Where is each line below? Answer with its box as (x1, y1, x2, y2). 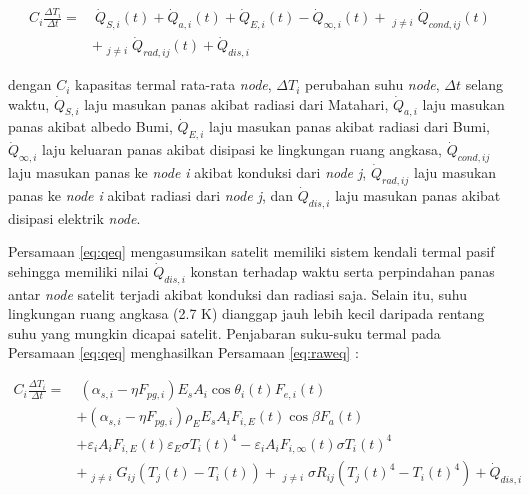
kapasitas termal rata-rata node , (75, 74, 272, 95)
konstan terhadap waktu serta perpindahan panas (190, 260, 495, 281)
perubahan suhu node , (305, 74, 440, 95)
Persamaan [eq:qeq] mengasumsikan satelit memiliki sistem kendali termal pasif (8, 241, 495, 262)
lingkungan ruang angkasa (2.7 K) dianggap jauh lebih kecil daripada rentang (8, 303, 485, 324)
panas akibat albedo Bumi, (8, 116, 173, 137)
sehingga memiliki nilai (8, 260, 149, 281)
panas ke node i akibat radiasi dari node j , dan (8, 184, 294, 205)
